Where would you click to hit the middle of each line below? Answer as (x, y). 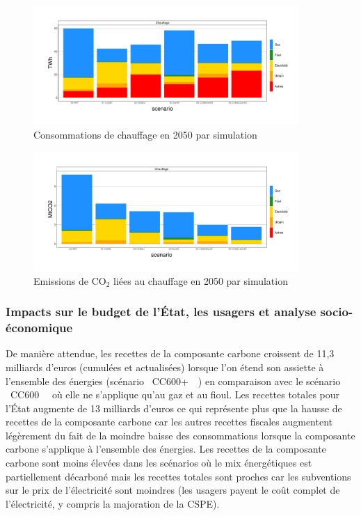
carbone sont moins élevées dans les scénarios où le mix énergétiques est (159, 463)
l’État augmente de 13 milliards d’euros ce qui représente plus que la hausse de (174, 408)
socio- (337, 312)
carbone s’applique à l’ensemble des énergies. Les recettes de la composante (166, 449)
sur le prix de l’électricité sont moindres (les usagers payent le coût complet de (173, 490)
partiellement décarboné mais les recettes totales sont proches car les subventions (178, 476)
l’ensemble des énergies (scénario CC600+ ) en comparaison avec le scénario (173, 381)
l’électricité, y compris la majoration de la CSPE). (113, 503)
